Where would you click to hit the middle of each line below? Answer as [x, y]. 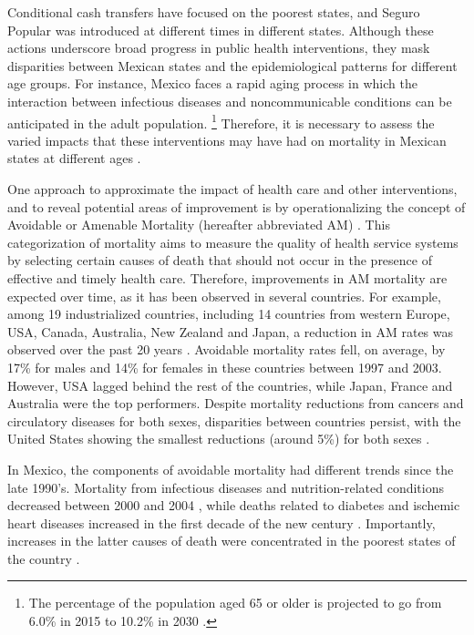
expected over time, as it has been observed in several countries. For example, [224, 296]
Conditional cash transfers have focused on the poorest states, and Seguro [214, 12]
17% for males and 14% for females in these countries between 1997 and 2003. [225, 367]
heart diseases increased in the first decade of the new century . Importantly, [222, 522]
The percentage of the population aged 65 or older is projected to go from [235, 603]
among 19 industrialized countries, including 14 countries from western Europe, [229, 314]
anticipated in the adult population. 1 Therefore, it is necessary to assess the [221, 121]
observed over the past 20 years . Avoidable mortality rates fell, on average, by [227, 349]
